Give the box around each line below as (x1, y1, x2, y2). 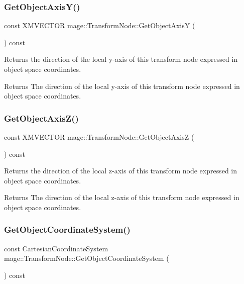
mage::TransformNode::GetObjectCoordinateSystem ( (4, 253, 169, 263)
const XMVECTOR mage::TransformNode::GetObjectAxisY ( (4, 20, 195, 31)
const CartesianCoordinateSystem (4, 243, 108, 253)
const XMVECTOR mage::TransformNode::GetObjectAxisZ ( (4, 132, 194, 142)
